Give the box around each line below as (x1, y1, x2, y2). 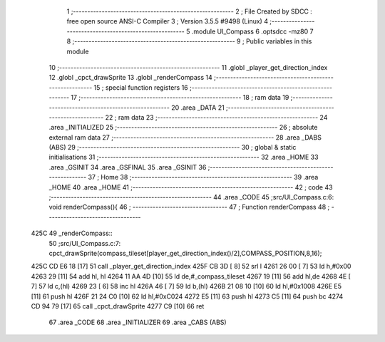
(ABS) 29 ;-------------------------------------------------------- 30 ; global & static (48, 143, 297, 152)
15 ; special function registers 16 (93, 83, 188, 92)
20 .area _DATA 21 (171, 103, 225, 112)
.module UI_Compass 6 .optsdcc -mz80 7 (191, 27, 314, 36)
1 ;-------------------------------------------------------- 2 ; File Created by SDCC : (66, 7, 313, 16)
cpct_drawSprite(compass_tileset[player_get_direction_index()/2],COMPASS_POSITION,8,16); (48, 249, 322, 257)
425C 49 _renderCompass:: (31, 229, 113, 238)
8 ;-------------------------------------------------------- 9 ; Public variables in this (66, 37, 312, 46)
